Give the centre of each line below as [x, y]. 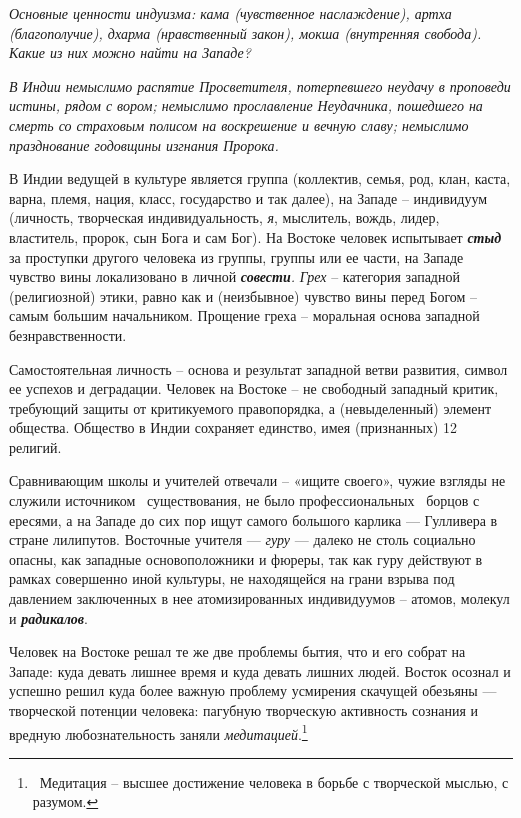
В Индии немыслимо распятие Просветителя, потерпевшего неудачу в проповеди [260, 85]
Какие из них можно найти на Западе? [130, 52]
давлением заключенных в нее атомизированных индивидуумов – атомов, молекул [259, 598]
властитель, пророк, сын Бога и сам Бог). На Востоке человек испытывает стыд [255, 236]
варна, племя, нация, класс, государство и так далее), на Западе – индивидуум [248, 197]
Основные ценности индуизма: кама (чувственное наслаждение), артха [230, 13]
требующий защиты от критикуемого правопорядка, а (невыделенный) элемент [250, 407]
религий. [35, 446]
